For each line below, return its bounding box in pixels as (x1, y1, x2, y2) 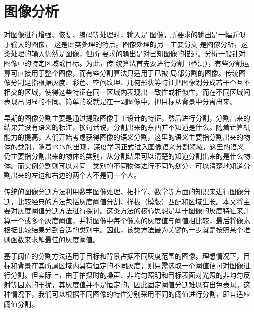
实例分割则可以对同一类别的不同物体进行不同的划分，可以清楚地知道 (24, 160, 243, 170)
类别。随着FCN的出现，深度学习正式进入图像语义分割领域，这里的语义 (17, 141, 244, 151)
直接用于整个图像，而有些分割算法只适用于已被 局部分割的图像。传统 (17, 67, 239, 78)
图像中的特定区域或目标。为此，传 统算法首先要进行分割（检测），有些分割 (4, 58, 242, 68)
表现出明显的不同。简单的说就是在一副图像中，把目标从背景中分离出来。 (4, 96, 236, 106)
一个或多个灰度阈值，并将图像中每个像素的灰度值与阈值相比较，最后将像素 (10, 215, 250, 225)
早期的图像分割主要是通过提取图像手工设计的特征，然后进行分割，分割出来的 (4, 112, 250, 123)
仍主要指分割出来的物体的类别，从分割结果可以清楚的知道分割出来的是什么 (4, 151, 243, 161)
